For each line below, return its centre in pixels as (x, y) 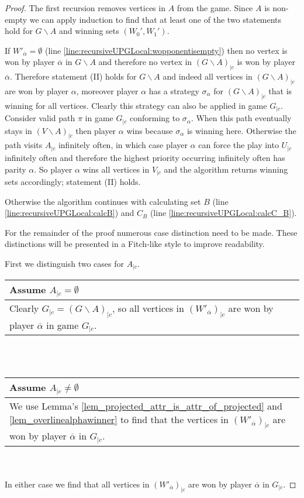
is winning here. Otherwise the (241, 130)
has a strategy (174, 90)
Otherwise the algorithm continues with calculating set (103, 201)
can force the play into (239, 145)
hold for (19, 31)
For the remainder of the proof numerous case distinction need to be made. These (151, 232)
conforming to (155, 118)
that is (280, 90)
